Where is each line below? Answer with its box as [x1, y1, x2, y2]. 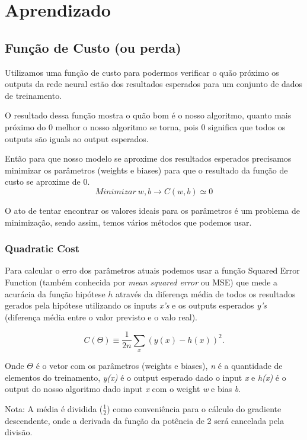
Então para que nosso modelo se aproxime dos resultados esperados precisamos [5, 152, 292, 165]
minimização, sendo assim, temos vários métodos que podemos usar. [5, 216, 252, 228]
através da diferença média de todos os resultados [116, 287, 296, 300]
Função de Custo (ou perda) [5, 38, 181, 56]
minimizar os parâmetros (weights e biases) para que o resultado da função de [5, 163, 288, 176]
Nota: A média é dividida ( [5, 402, 103, 415]
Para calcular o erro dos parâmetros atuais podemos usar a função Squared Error [5, 264, 300, 277]
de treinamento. [5, 89, 62, 101]
